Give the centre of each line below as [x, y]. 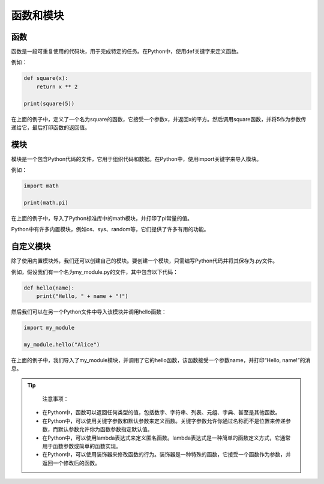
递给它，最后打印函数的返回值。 [50, 127]
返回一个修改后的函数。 [71, 463]
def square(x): [46, 78]
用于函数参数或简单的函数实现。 [82, 446]
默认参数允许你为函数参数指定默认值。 [105, 429]
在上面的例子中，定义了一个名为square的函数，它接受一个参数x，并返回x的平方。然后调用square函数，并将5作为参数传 [159, 119]
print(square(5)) [49, 103]
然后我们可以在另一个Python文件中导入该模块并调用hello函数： [89, 312]
